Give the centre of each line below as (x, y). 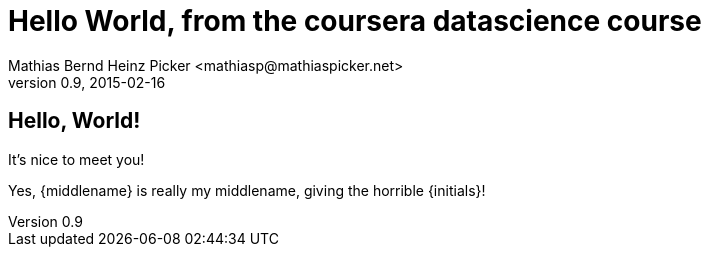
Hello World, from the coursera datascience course (355, 21)
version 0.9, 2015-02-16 (87, 82)
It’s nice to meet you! (76, 159)
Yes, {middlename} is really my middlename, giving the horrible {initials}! (247, 190)
